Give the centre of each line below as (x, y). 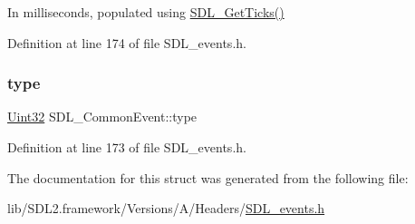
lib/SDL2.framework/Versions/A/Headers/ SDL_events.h (166, 208)
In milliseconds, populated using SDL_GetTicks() (146, 12)
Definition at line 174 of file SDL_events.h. (127, 42)
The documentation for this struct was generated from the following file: (208, 177)
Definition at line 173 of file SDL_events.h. (127, 147)
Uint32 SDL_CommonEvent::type (102, 117)
